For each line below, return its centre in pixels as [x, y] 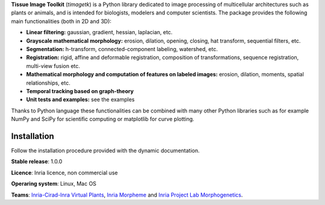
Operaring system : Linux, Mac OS [54, 184]
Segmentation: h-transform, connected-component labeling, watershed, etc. [122, 49]
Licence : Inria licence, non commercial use [64, 173]
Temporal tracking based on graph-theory [80, 91]
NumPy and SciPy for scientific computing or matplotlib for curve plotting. [103, 119]
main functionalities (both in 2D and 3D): [61, 21]
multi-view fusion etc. [53, 66]
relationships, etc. [48, 83]
